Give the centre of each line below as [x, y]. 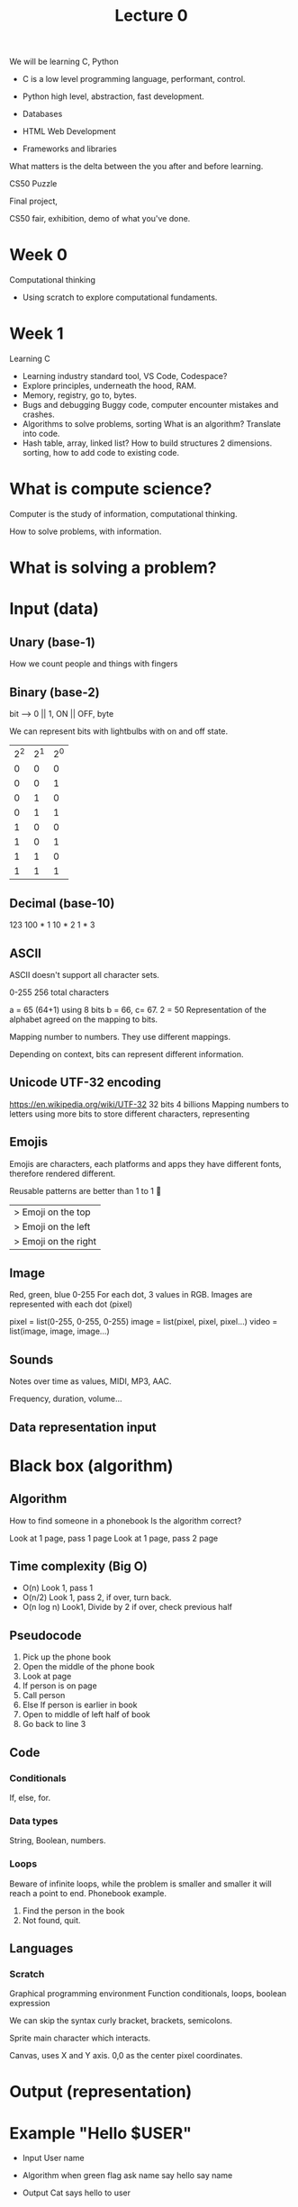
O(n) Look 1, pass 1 [57, 1588]
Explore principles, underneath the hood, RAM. [109, 386]
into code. [41, 434]
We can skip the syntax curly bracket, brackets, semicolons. [121, 2021]
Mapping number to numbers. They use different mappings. [120, 1036]
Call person [44, 1696]
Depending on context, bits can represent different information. [126, 1054]
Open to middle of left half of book [86, 1714]
